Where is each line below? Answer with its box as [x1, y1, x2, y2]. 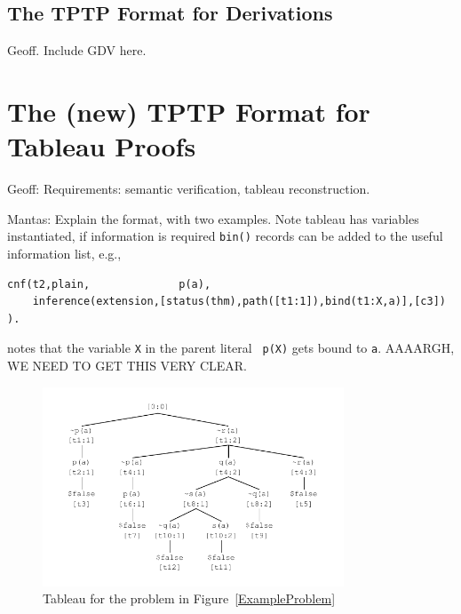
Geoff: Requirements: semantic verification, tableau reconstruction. [7, 179, 370, 198]
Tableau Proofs [7, 128, 196, 164]
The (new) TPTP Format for [7, 92, 370, 129]
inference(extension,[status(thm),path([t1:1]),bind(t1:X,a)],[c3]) [32, 295, 446, 308]
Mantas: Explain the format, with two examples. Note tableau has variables [7, 209, 419, 227]
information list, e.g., [7, 243, 122, 262]
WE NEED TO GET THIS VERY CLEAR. [7, 355, 248, 374]
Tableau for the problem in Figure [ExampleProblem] [43, 589, 336, 608]
